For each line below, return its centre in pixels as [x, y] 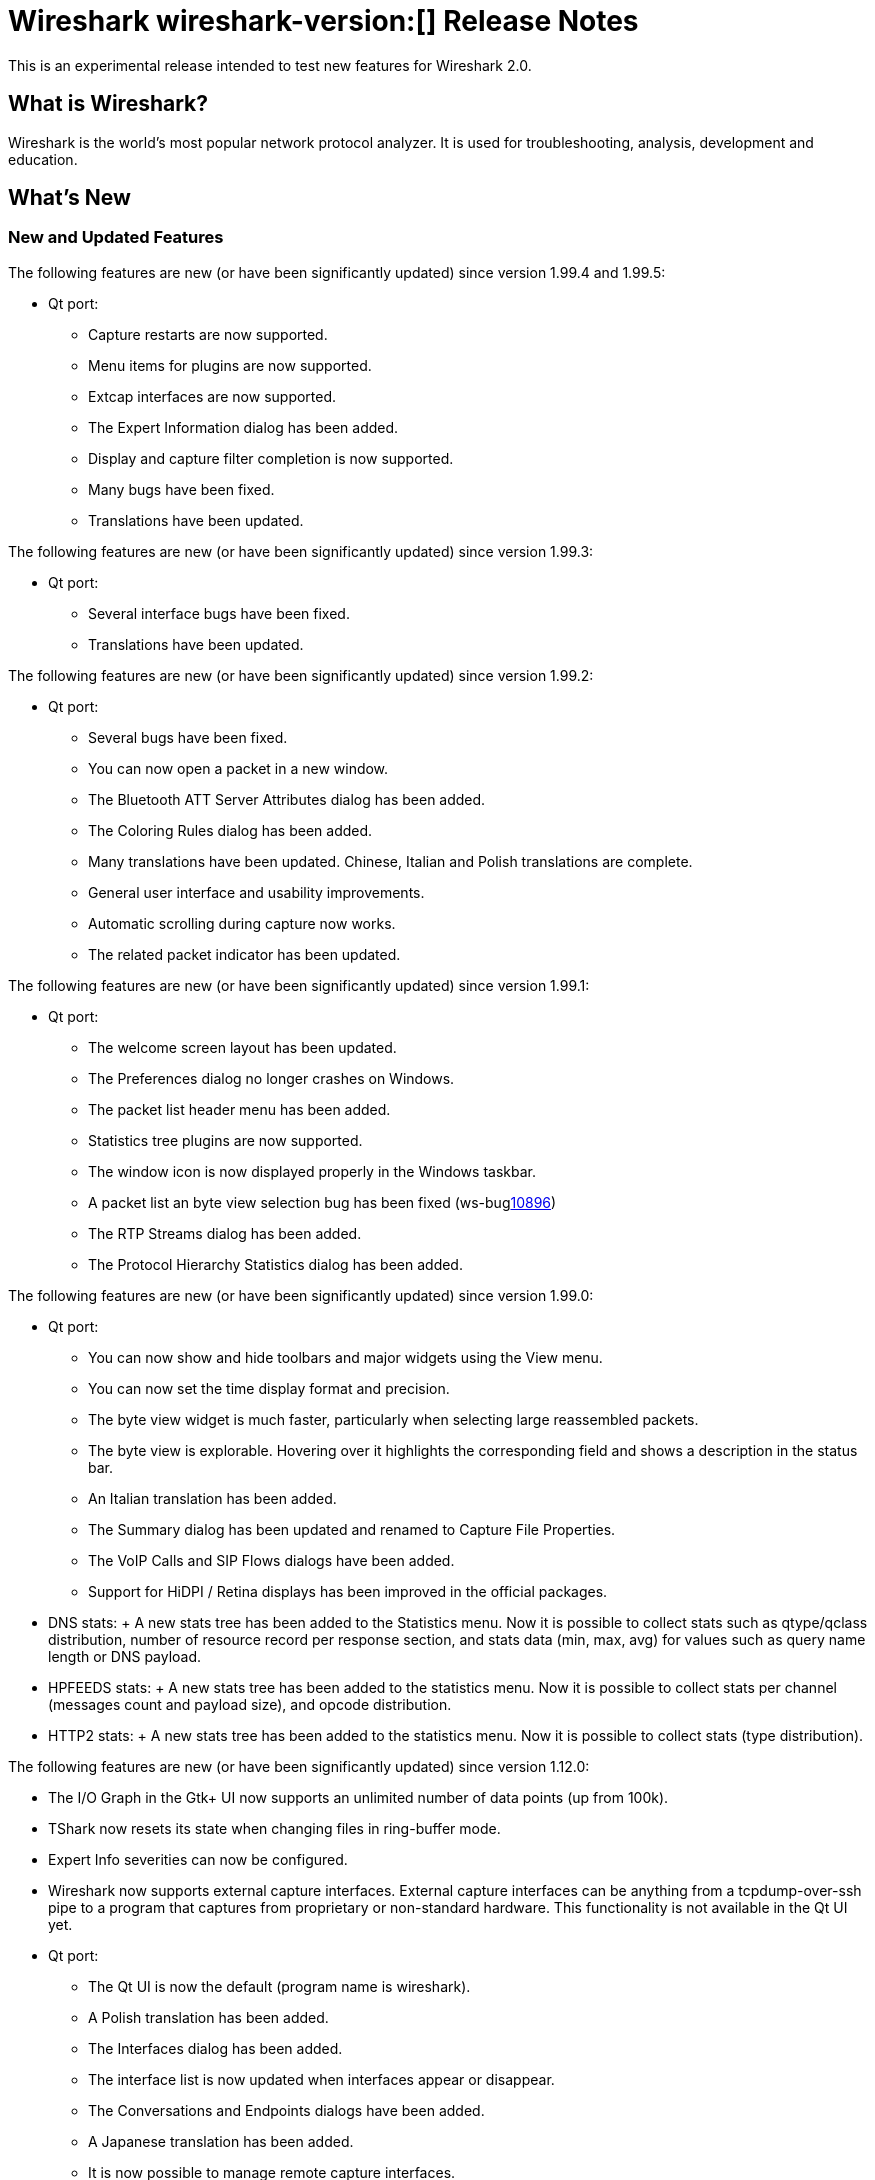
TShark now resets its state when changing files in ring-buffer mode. [274, 1828]
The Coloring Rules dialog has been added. [230, 830]
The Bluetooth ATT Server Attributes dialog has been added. [287, 799]
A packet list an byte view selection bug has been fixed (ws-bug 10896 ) [322, 1202]
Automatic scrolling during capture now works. [242, 923]
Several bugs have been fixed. [188, 737]
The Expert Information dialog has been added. [243, 427]
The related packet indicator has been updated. [244, 954]
